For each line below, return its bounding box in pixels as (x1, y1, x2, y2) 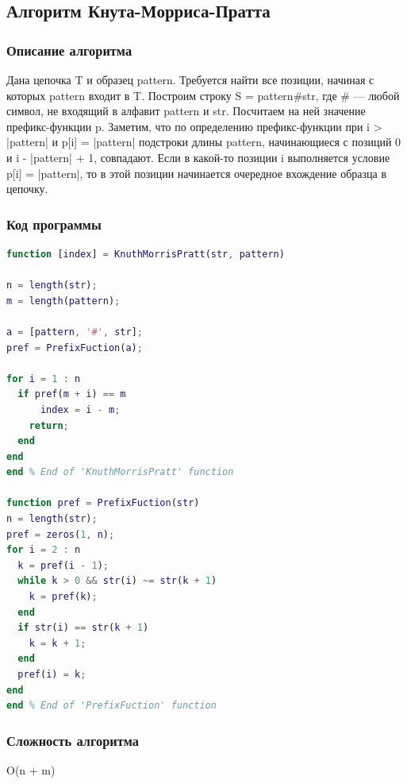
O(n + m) (6, 762, 56, 778)
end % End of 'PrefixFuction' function (6, 700, 217, 712)
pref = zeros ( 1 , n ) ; (6, 528, 115, 540)
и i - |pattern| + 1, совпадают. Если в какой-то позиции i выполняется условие (6, 149, 390, 165)
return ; (29, 419, 69, 431)
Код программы (6, 214, 102, 234)
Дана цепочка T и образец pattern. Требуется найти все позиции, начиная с (6, 71, 374, 87)
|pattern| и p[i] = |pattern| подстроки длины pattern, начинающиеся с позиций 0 (6, 133, 401, 150)
